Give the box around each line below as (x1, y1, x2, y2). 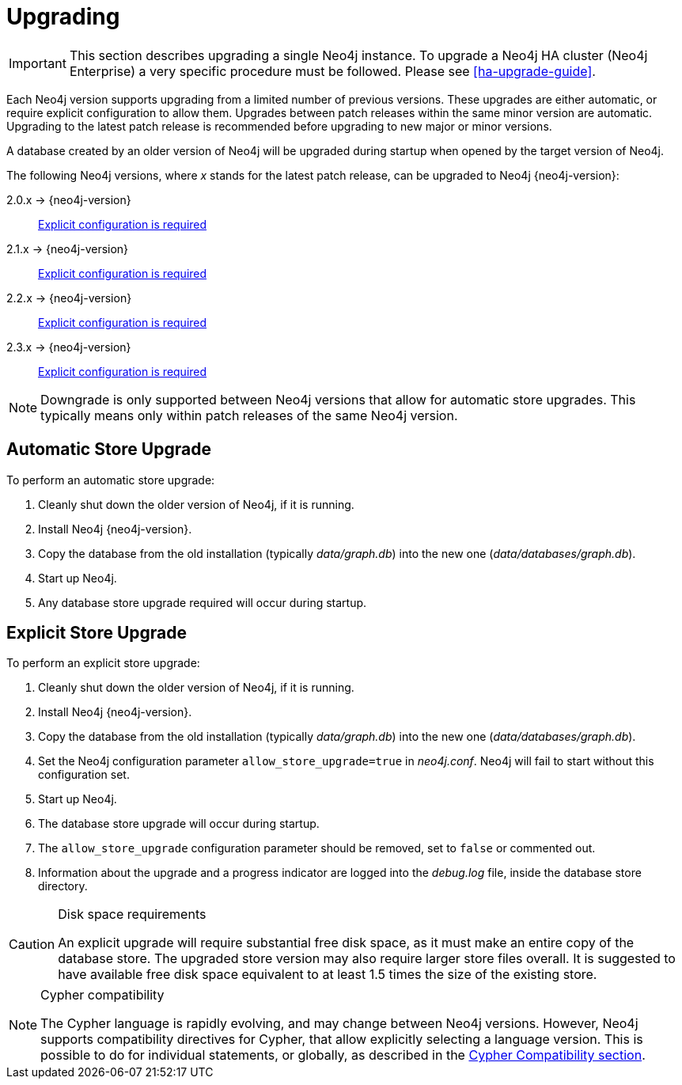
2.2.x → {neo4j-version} (6, 290, 132, 305)
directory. (38, 879, 88, 893)
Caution (9, 936, 55, 953)
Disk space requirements (58, 906, 206, 923)
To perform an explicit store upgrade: (6, 656, 200, 670)
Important (9, 55, 66, 71)
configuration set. (38, 768, 130, 782)
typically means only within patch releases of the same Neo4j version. (40, 407, 458, 423)
